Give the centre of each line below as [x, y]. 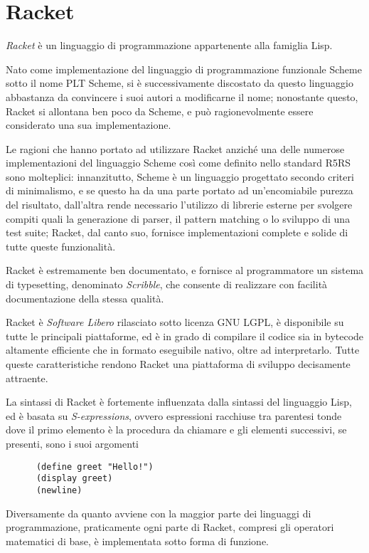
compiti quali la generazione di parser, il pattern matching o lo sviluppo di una [178, 218]
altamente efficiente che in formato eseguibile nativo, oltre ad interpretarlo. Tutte [183, 350]
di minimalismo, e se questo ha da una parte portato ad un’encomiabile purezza [180, 190]
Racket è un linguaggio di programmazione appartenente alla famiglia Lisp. [169, 45]
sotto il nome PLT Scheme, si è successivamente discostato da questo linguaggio [180, 83]
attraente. [27, 378]
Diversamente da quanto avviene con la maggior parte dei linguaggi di [159, 513]
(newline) [59, 490]
